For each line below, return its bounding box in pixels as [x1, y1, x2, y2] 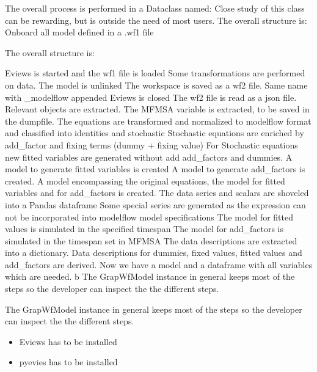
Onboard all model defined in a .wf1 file [5, 26, 154, 38]
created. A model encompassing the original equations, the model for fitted [5, 174, 285, 187]
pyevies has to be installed [19, 356, 118, 368]
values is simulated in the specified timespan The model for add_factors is [5, 222, 283, 235]
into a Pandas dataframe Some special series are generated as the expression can [5, 198, 306, 211]
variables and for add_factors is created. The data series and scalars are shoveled [5, 186, 309, 199]
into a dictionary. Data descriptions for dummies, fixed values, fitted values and [5, 246, 302, 259]
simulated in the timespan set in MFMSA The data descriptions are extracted [5, 234, 297, 247]
